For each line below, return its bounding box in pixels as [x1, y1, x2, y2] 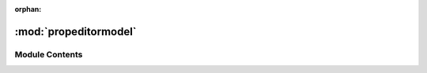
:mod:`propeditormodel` [14, 24, 138, 38]
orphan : [14, 5, 42, 13]
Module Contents [14, 49, 83, 60]
